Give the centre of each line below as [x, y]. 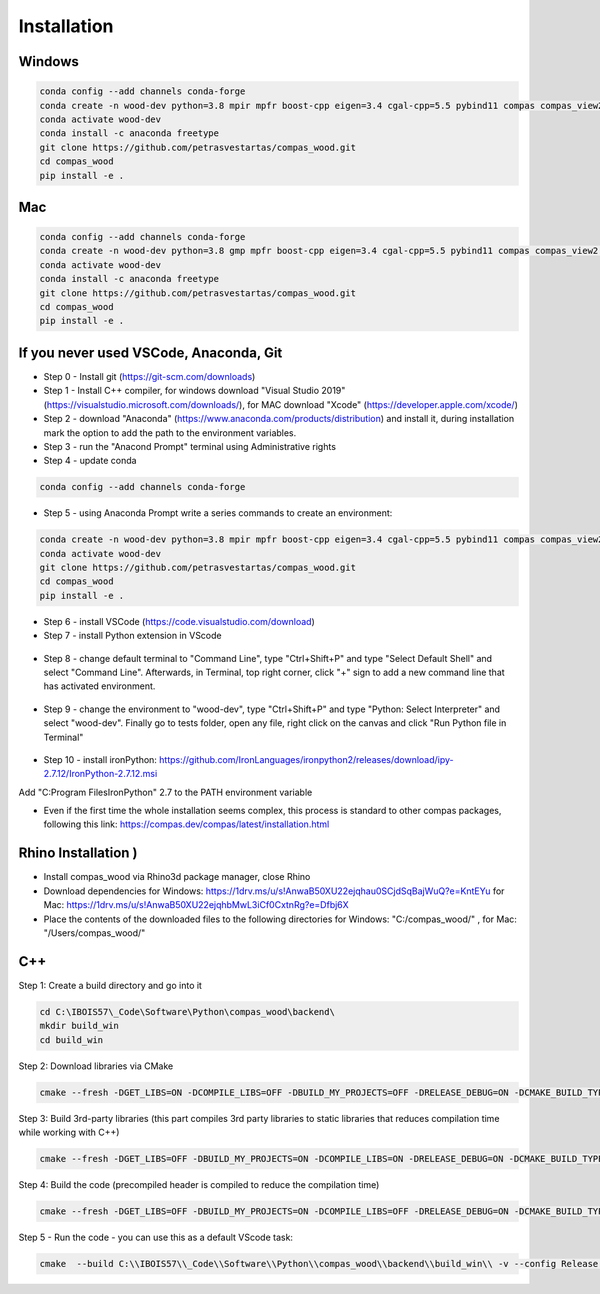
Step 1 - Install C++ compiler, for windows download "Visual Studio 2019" [194, 391]
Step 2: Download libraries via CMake [96, 1066]
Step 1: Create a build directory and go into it [110, 985]
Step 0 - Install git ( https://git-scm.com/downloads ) [149, 376]
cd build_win [71, 1039]
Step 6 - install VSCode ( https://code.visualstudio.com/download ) [179, 621]
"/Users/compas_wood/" [94, 932]
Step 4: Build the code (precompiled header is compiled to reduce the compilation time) [199, 1184]
